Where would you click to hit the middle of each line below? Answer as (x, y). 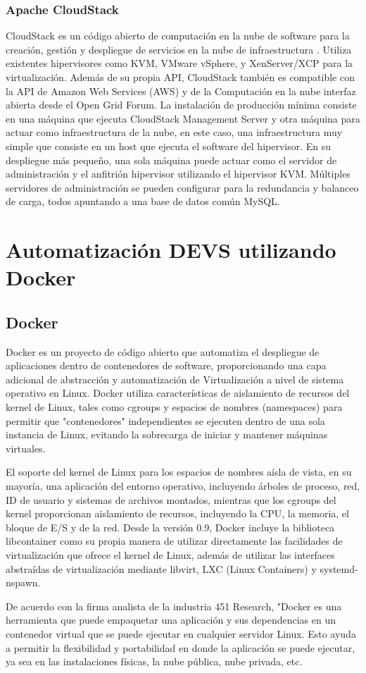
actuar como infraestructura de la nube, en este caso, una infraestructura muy (174, 132)
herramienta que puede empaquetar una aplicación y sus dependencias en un (171, 620)
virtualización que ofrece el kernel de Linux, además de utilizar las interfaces (170, 555)
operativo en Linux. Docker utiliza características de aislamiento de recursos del (178, 393)
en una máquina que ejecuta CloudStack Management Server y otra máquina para (183, 118)
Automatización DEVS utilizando (171, 250)
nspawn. (23, 582)
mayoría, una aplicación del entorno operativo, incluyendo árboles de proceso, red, (183, 486)
